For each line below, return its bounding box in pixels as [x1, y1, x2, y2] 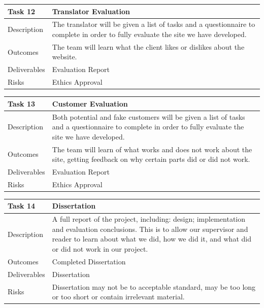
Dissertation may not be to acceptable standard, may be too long [52, 281, 256, 292]
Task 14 [8, 200, 35, 211]
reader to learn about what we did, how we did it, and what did [52, 233, 251, 244]
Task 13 [8, 98, 35, 109]
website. [52, 51, 77, 62]
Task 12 [8, 6, 35, 16]
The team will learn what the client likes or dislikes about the [52, 41, 245, 52]
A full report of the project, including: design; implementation [52, 214, 246, 224]
